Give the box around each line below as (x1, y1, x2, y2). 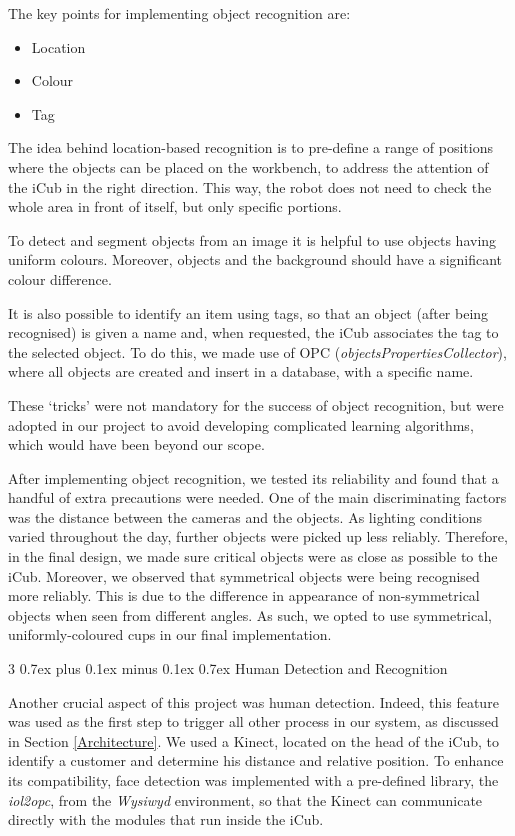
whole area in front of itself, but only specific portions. (8, 196, 342, 217)
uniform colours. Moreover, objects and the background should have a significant (8, 249, 503, 270)
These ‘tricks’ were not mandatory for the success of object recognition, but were (8, 394, 504, 415)
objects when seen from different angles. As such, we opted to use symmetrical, (8, 604, 492, 625)
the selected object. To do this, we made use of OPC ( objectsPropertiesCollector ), (8, 341, 507, 362)
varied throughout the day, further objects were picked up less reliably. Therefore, (8, 526, 508, 547)
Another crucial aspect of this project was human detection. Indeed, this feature (8, 691, 499, 712)
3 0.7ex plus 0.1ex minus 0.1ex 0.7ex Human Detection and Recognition (8, 658, 448, 679)
